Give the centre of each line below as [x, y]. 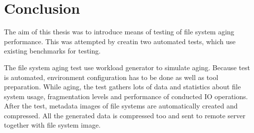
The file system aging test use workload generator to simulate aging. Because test [127, 67]
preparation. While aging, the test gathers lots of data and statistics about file [123, 87]
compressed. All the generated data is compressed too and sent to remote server [125, 115]
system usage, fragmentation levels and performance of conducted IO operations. [126, 96]
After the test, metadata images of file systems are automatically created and [121, 106]
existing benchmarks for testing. [52, 51]
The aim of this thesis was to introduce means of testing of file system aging [119, 32]
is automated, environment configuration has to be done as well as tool [111, 77]
